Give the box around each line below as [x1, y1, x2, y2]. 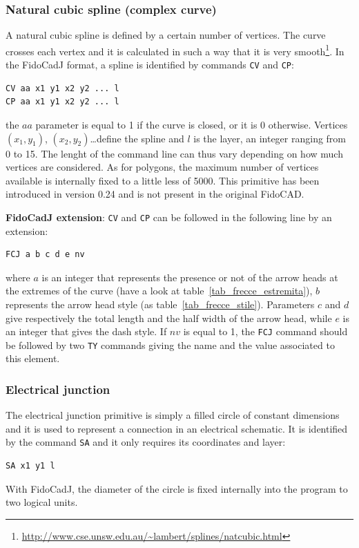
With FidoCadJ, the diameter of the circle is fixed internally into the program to [6, 481, 348, 495]
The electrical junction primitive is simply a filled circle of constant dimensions [6, 408, 340, 422]
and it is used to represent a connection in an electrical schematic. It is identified [6, 421, 348, 435]
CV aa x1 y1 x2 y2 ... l [6, 83, 119, 93]
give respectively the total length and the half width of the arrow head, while [6, 310, 332, 325]
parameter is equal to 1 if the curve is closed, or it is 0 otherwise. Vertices [35, 117, 348, 131]
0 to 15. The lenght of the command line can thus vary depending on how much [6, 146, 343, 160]
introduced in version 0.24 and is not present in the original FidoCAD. [6, 187, 304, 201]
